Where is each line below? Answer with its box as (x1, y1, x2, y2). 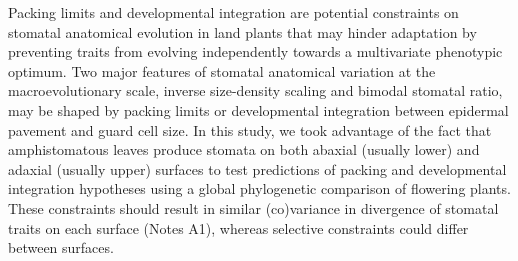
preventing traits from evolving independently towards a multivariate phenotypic (8, 41, 503, 62)
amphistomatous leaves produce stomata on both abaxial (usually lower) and (8, 139, 480, 160)
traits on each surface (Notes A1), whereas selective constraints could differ (8, 217, 469, 238)
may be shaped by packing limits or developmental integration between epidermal (8, 99, 509, 120)
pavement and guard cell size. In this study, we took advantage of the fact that (8, 119, 492, 140)
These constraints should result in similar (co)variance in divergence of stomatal (8, 197, 499, 218)
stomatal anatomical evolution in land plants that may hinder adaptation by (8, 21, 477, 42)
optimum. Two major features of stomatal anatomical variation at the (8, 60, 436, 81)
